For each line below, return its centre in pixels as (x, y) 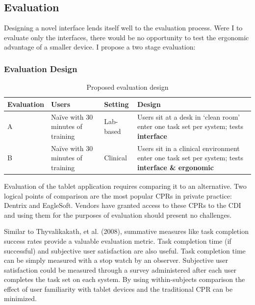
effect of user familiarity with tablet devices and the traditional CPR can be (118, 289)
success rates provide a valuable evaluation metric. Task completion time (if (118, 241)
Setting (116, 104)
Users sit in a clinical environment (189, 148)
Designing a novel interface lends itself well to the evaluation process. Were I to (123, 28)
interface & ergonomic (176, 167)
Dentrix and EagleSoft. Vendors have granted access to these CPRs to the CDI (123, 205)
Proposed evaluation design (127, 87)
